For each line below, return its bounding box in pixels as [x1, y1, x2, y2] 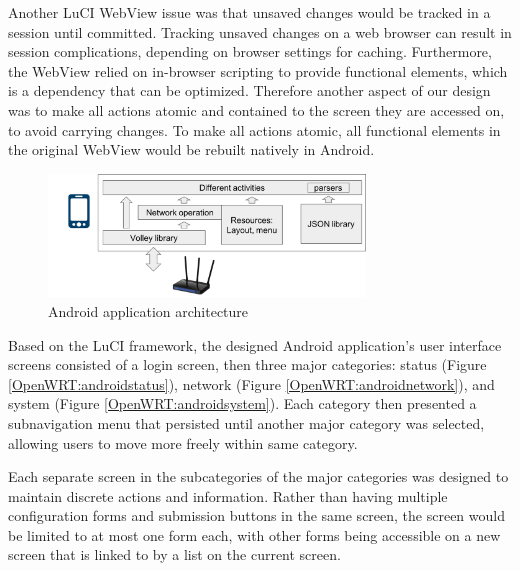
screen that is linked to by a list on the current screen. [8, 544, 341, 565]
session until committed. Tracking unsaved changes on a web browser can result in [8, 21, 512, 42]
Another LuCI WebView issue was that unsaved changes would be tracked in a [8, 2, 491, 22]
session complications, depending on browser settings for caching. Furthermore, [8, 41, 492, 62]
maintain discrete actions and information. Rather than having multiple [8, 485, 448, 506]
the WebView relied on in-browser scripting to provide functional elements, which [8, 60, 508, 81]
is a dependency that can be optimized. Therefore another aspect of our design [8, 80, 491, 101]
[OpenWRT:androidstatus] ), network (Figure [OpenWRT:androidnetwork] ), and [8, 373, 495, 394]
